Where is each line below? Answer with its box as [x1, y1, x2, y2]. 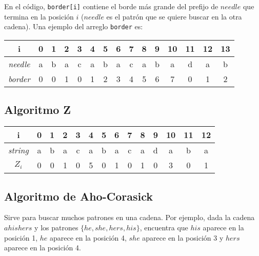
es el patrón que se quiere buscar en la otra [106, 11, 242, 22]
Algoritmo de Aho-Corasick [4, 188, 153, 204]
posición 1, [4, 232, 38, 243]
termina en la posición [4, 11, 74, 22]
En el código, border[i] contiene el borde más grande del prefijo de [4, 1, 218, 11]
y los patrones [34, 222, 78, 232]
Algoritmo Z [4, 102, 71, 117]
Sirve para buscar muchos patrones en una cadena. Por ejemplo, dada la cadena [4, 212, 255, 223]
